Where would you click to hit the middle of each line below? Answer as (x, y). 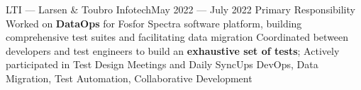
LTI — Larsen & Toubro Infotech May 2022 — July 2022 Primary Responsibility (180, 9)
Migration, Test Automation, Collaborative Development (129, 78)
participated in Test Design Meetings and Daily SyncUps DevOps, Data (162, 64)
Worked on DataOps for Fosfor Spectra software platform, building (154, 23)
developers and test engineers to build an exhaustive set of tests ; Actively (173, 50)
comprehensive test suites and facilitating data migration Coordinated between (177, 37)
